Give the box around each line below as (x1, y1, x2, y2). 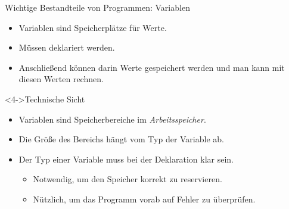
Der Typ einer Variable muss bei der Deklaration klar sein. (18, 152, 234, 165)
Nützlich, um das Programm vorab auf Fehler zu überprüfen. (33, 192, 256, 205)
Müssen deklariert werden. (18, 41, 115, 54)
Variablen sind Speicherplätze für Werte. (18, 21, 167, 33)
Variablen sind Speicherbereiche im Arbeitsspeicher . (18, 113, 206, 125)
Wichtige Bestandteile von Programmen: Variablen (5, 1, 190, 13)
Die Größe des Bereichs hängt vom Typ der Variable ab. (18, 133, 224, 145)
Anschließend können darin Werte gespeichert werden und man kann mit (18, 61, 285, 73)
